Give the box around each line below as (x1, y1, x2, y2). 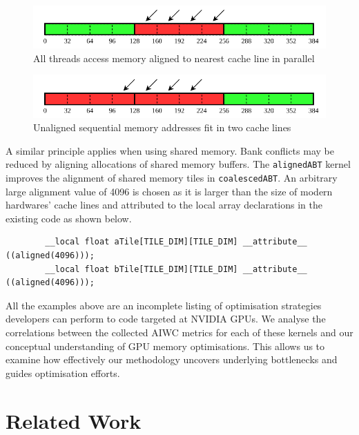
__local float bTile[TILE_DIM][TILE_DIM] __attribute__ (45, 264, 307, 274)
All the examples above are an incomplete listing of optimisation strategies (6, 298, 322, 312)
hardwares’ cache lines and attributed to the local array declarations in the (6, 197, 322, 212)
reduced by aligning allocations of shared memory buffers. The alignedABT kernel (6, 157, 351, 171)
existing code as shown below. (6, 211, 132, 225)
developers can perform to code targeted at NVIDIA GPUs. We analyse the (6, 311, 326, 326)
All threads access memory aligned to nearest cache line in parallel (33, 50, 315, 65)
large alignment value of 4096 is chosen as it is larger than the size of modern (6, 184, 333, 198)
